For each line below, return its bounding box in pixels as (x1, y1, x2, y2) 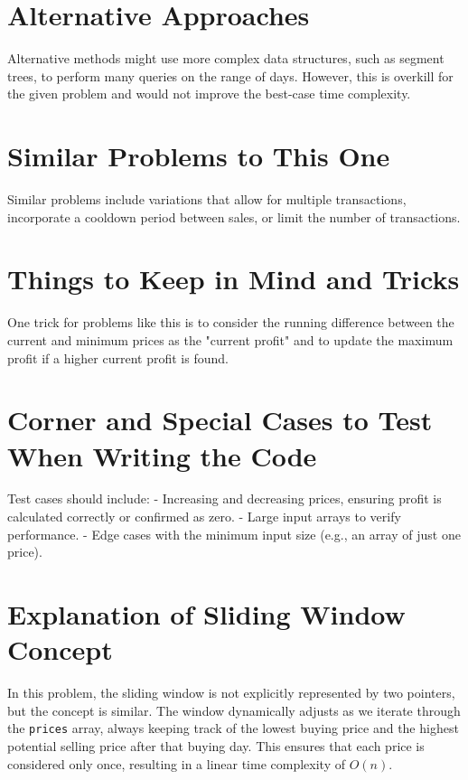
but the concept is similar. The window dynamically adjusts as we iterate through (7, 700, 461, 719)
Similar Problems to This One (7, 137, 390, 174)
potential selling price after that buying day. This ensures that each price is (7, 736, 425, 755)
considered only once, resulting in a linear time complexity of (7, 754, 345, 773)
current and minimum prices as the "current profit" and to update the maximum (7, 330, 454, 349)
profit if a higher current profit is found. (7, 348, 229, 367)
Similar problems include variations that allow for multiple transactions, (7, 190, 407, 209)
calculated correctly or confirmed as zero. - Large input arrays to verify (7, 507, 401, 526)
